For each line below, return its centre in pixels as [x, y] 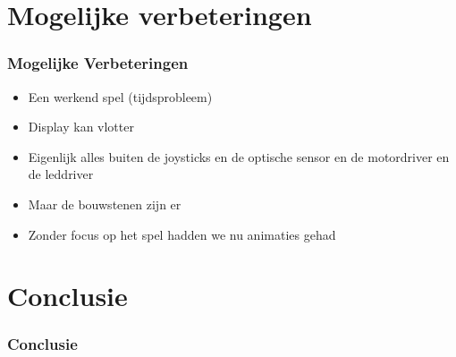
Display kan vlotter [81, 127]
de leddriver [61, 174]
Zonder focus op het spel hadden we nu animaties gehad [182, 234]
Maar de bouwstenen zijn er [105, 204]
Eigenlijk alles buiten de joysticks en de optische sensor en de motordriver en [239, 156]
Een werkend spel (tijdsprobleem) [120, 96]
